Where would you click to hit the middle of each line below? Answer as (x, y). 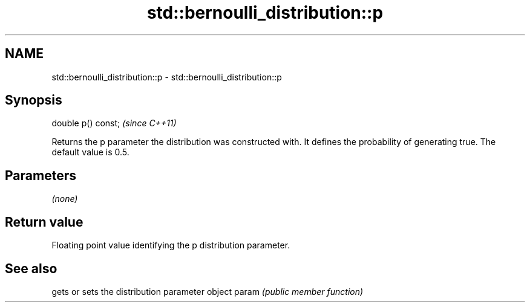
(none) (65, 199)
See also (31, 268)
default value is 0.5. (90, 152)
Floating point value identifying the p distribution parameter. (171, 245)
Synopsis (34, 100)
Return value (44, 222)
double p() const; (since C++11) (114, 123)
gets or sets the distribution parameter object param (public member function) (208, 291)
